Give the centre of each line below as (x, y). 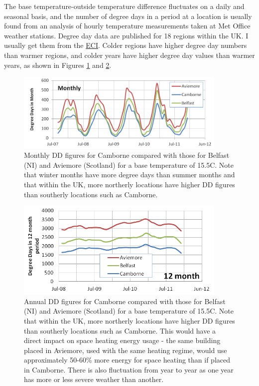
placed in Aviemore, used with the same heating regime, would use (126, 350)
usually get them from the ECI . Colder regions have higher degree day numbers (126, 45)
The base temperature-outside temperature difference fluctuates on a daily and (124, 6)
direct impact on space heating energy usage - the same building (122, 340)
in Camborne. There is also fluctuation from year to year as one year (129, 369)
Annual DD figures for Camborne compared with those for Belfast (125, 301)
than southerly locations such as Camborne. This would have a (120, 330)
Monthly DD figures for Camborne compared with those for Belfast (127, 155)
